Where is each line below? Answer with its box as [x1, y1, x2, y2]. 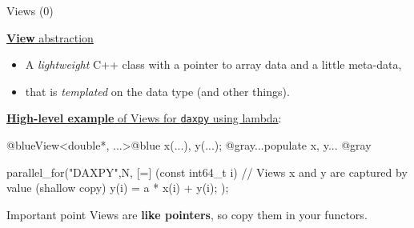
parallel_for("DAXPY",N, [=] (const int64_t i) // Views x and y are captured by [6, 163, 408, 180]
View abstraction [6, 29, 94, 46]
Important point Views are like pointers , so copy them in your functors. [6, 206, 368, 222]
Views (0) [6, 2, 54, 18]
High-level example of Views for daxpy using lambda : [6, 110, 282, 126]
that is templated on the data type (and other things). [25, 82, 290, 99]
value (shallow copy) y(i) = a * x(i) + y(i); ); [6, 179, 229, 196]
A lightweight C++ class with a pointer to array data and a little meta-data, [25, 56, 402, 73]
